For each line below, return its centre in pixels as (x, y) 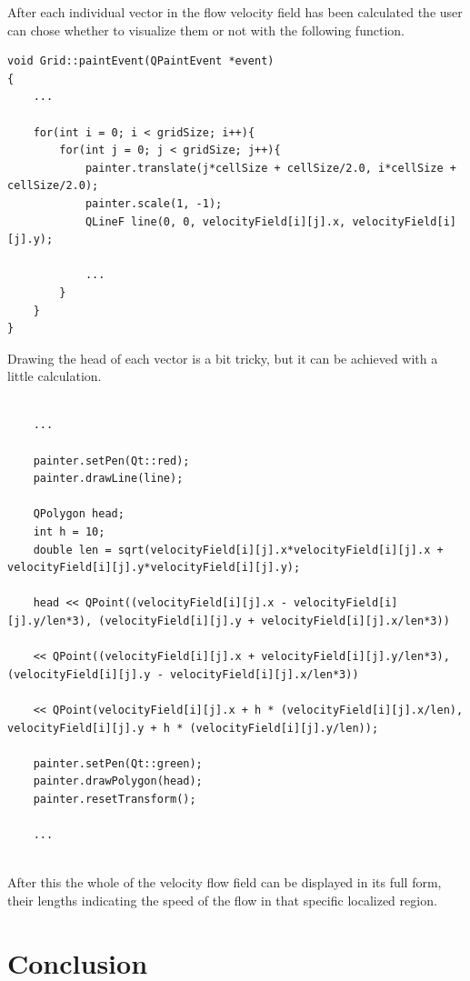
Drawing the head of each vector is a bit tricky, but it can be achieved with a (223, 358)
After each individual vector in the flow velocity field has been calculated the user (235, 12)
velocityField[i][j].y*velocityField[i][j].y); (154, 568)
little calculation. (55, 376)
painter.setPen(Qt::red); (111, 460)
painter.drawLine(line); (108, 479)
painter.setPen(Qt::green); (118, 763)
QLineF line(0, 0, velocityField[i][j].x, (215, 221)
